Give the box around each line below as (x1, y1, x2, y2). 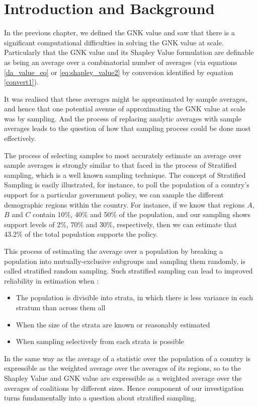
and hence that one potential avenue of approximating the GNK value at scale (4, 103, 245, 114)
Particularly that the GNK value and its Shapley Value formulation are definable (4, 47, 254, 57)
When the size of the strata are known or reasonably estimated (16, 319, 210, 329)
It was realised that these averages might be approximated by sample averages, (4, 93, 247, 104)
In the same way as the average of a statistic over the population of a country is (4, 353, 251, 363)
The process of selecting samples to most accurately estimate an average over (4, 150, 242, 160)
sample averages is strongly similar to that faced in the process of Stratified (4, 160, 237, 170)
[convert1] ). (4, 77, 39, 87)
